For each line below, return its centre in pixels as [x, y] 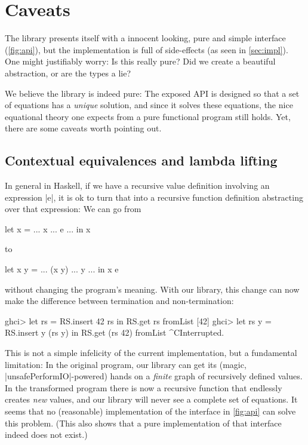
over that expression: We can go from [73, 209]
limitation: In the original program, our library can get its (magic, [126, 364]
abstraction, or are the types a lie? [68, 73]
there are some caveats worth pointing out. [83, 128]
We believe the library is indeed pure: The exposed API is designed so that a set [152, 93]
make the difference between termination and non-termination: [119, 301]
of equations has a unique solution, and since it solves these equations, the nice [149, 105]
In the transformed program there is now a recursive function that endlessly [144, 387]
